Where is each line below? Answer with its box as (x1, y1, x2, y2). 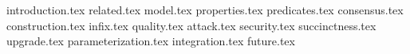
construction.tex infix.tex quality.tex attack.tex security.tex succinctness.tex (6, 17, 376, 33)
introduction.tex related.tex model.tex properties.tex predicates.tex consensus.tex (6, 2, 404, 17)
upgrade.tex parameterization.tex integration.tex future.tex (6, 33, 295, 49)
